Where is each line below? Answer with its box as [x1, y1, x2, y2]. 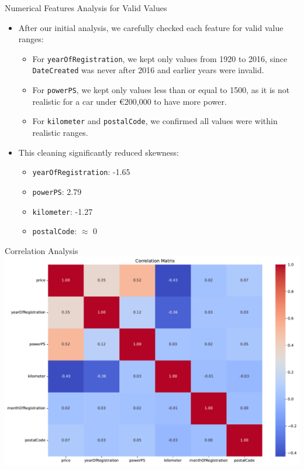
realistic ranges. [32, 126, 88, 138]
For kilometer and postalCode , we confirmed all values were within [32, 115, 278, 127]
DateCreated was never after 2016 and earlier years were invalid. [32, 64, 264, 76]
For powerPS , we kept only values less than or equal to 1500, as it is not [32, 84, 290, 96]
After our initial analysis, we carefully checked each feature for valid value [18, 21, 284, 33]
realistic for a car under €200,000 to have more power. [32, 95, 227, 107]
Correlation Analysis [5, 244, 78, 256]
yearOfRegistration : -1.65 [32, 166, 130, 178]
